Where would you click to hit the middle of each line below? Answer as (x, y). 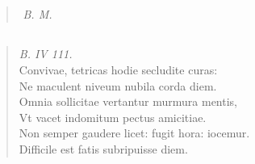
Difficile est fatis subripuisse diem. (103, 148)
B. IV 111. (46, 54)
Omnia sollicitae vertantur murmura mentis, (128, 101)
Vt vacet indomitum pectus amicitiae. (113, 117)
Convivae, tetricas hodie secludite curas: (118, 69)
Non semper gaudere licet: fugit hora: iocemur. (134, 133)
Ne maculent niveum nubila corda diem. (118, 85)
